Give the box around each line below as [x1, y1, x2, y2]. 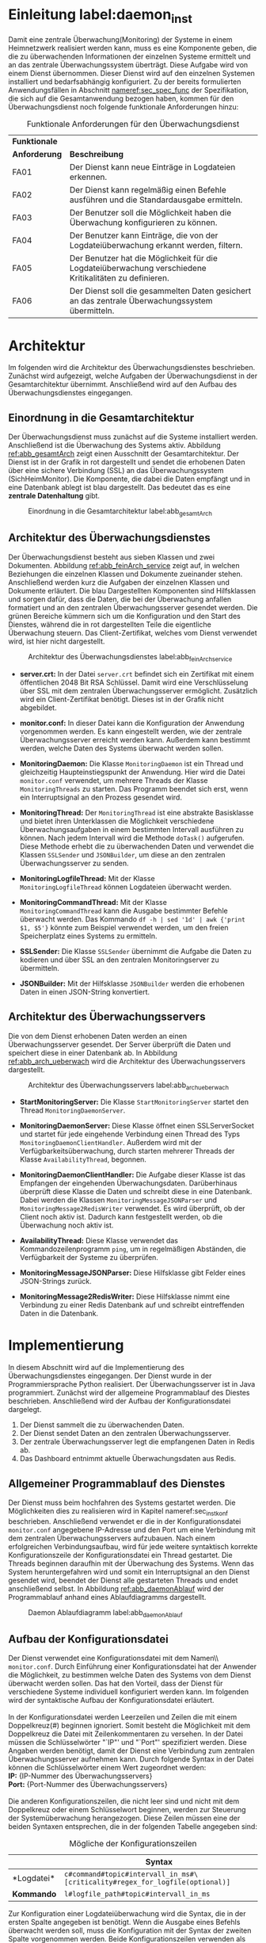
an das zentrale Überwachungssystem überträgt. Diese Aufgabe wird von [8, 59, 249, 69]
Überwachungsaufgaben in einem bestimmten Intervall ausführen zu [19, 824, 244, 834]
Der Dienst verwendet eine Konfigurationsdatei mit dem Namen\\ [8, 1654, 219, 1663]
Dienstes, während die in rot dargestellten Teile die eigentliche [8, 620, 211, 629]
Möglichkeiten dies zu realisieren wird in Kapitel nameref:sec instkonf [8, 1506, 228, 1517]
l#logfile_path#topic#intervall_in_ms [64, 1890, 211, 1899]
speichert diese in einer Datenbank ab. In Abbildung [8, 1048, 178, 1057]
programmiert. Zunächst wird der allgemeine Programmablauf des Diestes [8, 1388, 250, 1398]
